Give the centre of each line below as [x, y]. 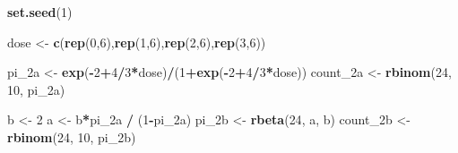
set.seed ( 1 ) [40, 12]
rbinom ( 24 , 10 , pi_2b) [72, 136]
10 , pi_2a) [36, 89]
